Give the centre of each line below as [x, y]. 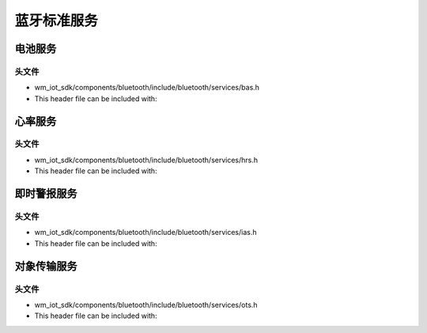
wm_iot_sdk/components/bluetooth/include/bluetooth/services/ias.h [145, 233]
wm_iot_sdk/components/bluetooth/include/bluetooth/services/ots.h [146, 305]
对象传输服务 [46, 266]
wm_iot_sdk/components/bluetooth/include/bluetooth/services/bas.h [147, 88]
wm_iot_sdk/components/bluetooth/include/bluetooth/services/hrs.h [146, 160]
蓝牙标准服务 [57, 21]
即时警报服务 [46, 194]
